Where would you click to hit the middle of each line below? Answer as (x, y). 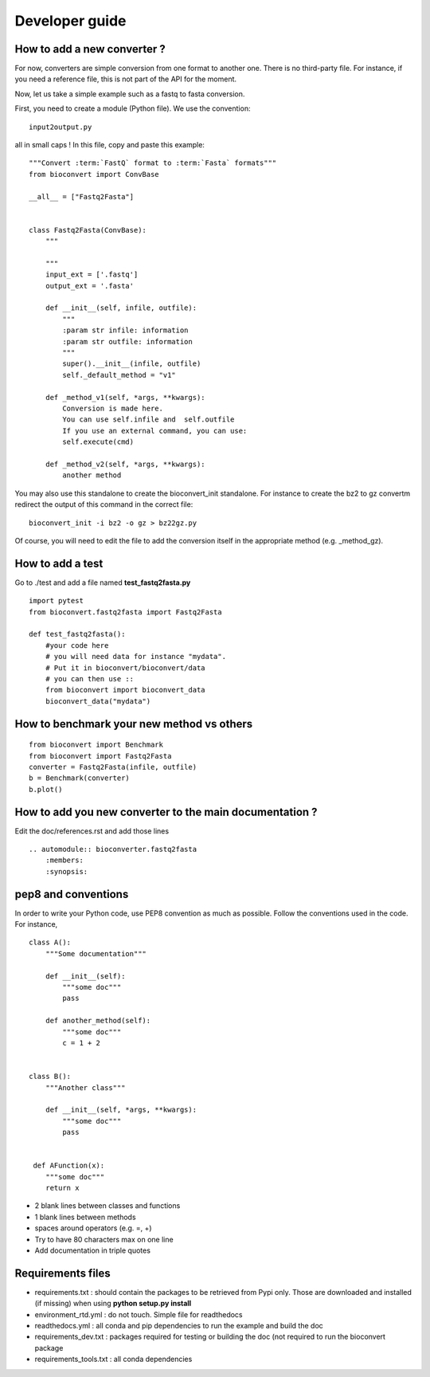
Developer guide (70, 21)
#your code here (77, 645)
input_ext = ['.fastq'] (92, 275)
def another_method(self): (98, 1021)
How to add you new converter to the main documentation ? (166, 812)
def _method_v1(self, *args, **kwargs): (125, 397)
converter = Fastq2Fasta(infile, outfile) (113, 767)
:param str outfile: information (127, 341)
